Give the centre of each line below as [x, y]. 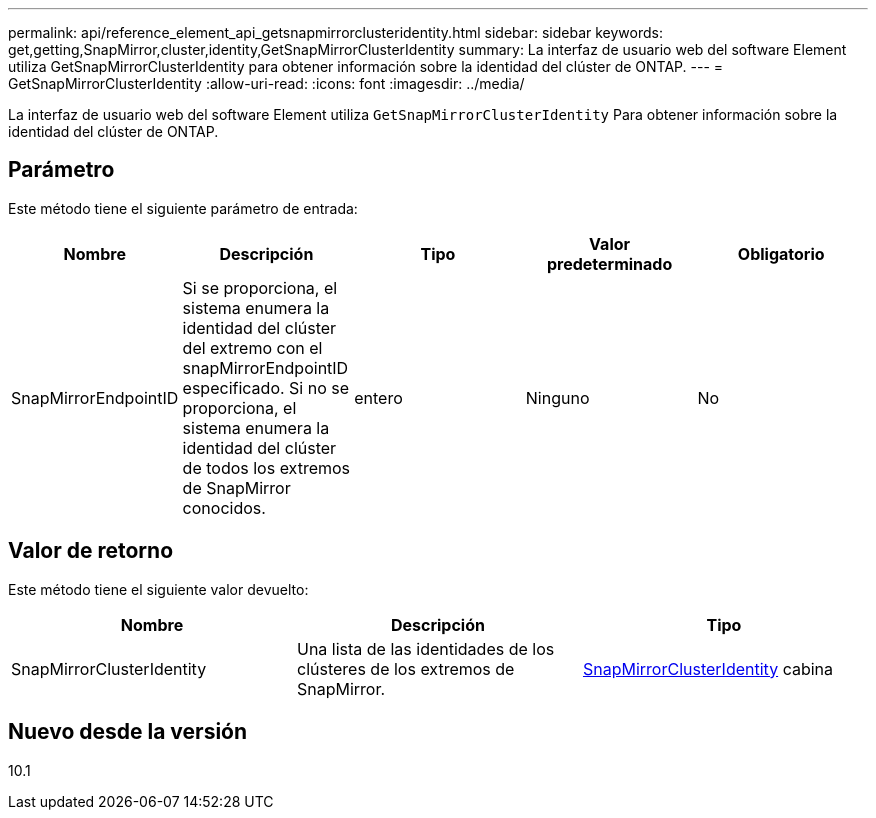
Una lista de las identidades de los [425, 648]
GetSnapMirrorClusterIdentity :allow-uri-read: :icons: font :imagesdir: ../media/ [266, 83]
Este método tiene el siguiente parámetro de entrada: [183, 208]
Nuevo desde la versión [128, 732]
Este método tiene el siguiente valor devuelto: [158, 589]
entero [378, 397]
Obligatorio [781, 253]
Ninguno [557, 397]
